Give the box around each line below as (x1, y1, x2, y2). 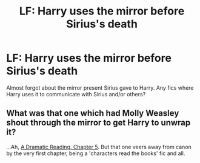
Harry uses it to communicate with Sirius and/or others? (6, 90, 146, 98)
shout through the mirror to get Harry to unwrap (6, 118, 191, 128)
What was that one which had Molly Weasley (6, 108, 179, 119)
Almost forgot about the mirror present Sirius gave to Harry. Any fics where (6, 84, 194, 91)
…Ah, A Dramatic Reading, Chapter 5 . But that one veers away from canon (6, 143, 192, 150)
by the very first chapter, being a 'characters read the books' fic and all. (6, 150, 185, 157)
